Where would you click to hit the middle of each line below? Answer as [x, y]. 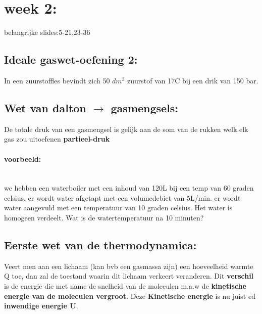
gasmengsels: [145, 107]
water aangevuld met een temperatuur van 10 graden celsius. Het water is [118, 208]
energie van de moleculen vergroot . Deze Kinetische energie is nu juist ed [130, 296]
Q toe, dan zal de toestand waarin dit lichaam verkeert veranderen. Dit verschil [129, 276]
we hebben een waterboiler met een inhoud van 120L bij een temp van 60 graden [129, 188]
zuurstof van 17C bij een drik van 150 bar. [193, 80]
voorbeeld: [23, 159]
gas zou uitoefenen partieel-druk [57, 139]
